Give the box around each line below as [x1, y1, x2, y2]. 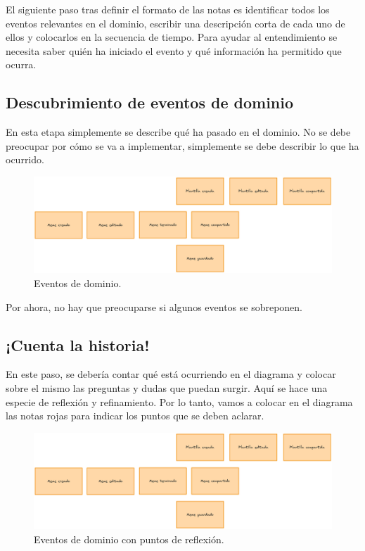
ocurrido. [6, 152, 44, 167]
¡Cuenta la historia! [6, 334, 150, 355]
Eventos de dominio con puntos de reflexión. [34, 531, 224, 546]
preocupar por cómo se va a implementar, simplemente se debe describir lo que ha [6, 138, 359, 153]
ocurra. [6, 57, 37, 72]
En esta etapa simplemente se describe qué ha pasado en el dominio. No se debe [6, 125, 351, 139]
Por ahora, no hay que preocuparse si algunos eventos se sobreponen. [6, 299, 303, 314]
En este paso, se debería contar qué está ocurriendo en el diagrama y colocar [6, 367, 336, 381]
